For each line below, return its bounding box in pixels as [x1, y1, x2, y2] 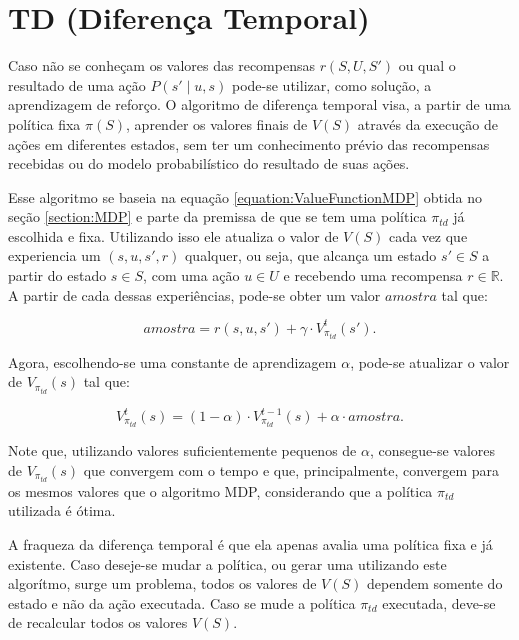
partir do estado [8, 265, 107, 286]
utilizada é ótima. [8, 500, 116, 521]
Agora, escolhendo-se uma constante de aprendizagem [8, 351, 337, 372]
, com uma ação [143, 265, 240, 286]
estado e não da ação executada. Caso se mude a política [8, 592, 356, 613]
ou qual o [398, 55, 456, 76]
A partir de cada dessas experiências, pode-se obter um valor [8, 284, 381, 305]
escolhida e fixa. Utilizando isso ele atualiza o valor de [8, 225, 339, 246]
